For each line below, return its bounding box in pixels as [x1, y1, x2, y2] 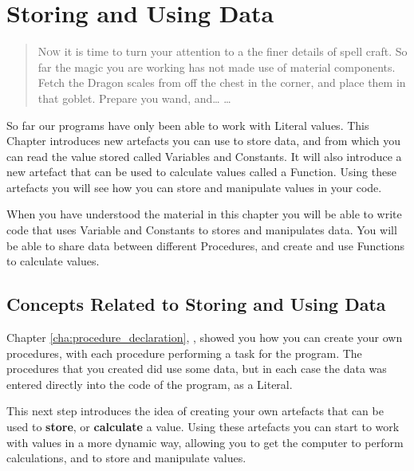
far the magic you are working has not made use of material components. [37, 58, 396, 75]
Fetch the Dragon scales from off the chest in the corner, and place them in [37, 74, 406, 91]
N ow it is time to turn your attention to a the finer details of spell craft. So [37, 43, 408, 60]
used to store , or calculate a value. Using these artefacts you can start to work [6, 418, 400, 435]
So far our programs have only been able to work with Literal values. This [6, 116, 369, 133]
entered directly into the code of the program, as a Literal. [6, 375, 293, 392]
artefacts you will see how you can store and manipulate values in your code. [6, 179, 382, 195]
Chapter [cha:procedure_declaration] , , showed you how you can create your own [6, 329, 403, 346]
